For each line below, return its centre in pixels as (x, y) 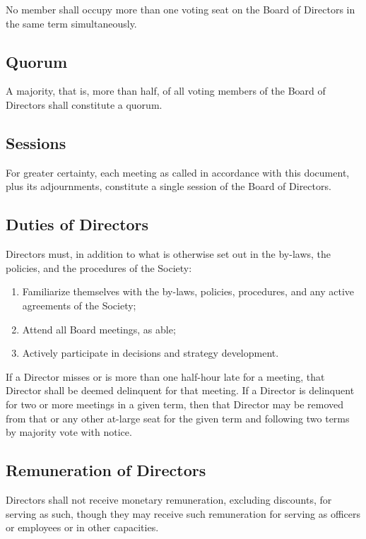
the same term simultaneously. (71, 23)
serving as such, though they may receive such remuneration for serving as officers (183, 513)
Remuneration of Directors (106, 470)
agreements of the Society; (79, 305)
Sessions (36, 142)
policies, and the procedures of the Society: (99, 267)
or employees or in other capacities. (82, 527)
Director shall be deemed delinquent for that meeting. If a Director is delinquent (180, 390)
